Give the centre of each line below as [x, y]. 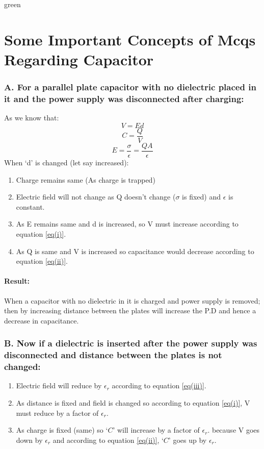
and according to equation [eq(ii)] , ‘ [108, 440]
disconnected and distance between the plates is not [113, 355]
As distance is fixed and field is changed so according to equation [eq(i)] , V [133, 403]
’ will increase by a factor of [156, 430]
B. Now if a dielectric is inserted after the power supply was [131, 343]
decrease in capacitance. [42, 320]
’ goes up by [188, 440]
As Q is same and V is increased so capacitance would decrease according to [135, 251]
